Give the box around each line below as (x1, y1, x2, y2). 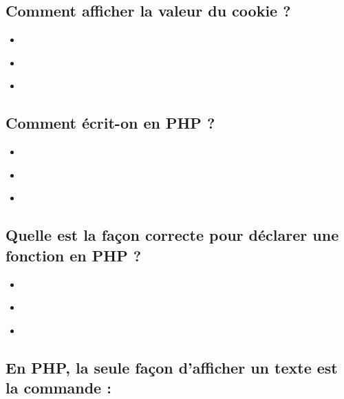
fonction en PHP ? (6, 244, 142, 266)
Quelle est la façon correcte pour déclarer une (6, 224, 339, 246)
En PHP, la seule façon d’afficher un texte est (6, 356, 338, 378)
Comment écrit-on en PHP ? (6, 112, 215, 133)
